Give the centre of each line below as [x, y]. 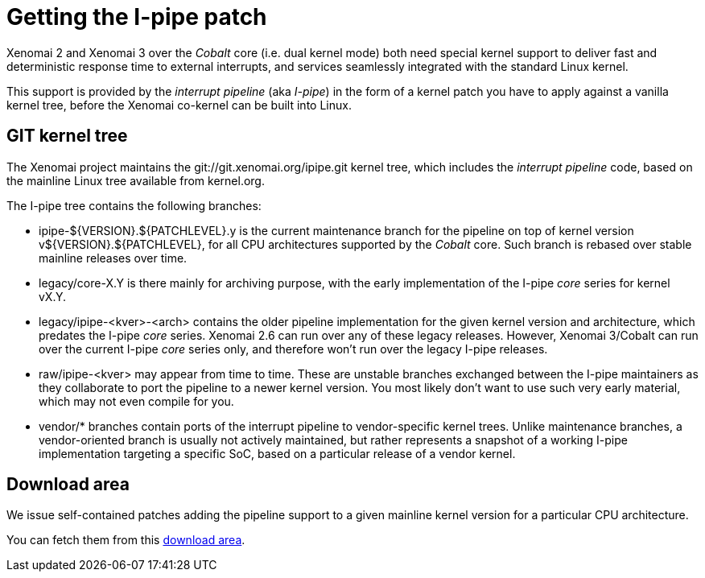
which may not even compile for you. [136, 401]
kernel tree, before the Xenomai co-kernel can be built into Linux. [179, 105]
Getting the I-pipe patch [137, 17]
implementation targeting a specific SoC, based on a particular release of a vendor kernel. [277, 453]
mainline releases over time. [113, 258]
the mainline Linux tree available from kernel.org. [136, 180]
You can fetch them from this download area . [126, 540]
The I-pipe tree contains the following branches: [134, 205]
